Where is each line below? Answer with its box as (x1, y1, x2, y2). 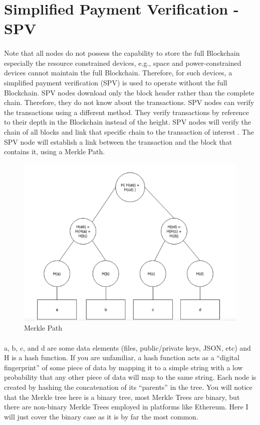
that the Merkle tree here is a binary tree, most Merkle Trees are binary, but (4, 391, 240, 402)
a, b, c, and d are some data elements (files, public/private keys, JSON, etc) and (4, 342, 251, 353)
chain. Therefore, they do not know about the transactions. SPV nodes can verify (4, 97, 254, 108)
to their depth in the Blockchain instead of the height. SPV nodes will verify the (4, 117, 251, 127)
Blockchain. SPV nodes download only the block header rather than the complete (4, 87, 254, 97)
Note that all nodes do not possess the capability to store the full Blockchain (4, 48, 240, 58)
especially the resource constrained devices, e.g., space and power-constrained (4, 57, 241, 68)
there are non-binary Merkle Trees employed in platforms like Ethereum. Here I (4, 401, 248, 412)
